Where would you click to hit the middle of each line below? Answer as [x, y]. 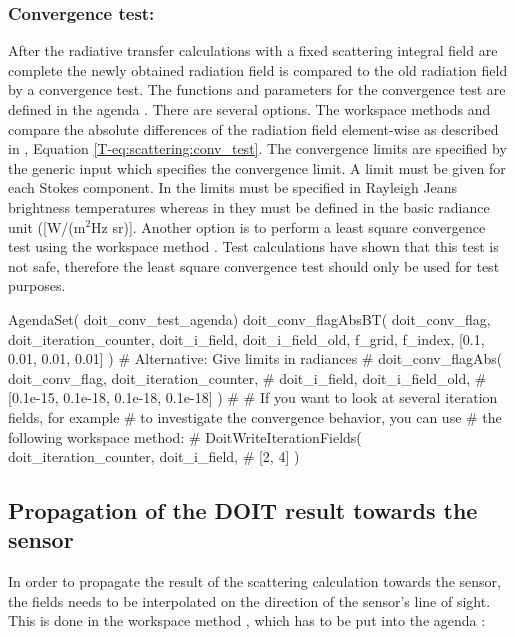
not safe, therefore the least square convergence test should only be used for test [254, 265]
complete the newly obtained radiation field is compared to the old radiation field [258, 69]
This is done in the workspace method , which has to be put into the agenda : [247, 620]
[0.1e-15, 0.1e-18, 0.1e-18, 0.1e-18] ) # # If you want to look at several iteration [253, 397]
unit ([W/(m [47, 226]
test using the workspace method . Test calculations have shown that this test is [253, 246]
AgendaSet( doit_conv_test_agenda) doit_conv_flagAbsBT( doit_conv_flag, [249, 318]
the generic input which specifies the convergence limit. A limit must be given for [257, 167]
